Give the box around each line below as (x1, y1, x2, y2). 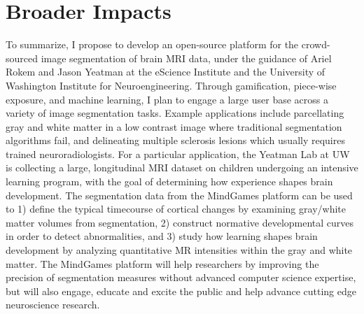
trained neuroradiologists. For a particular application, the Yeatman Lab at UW (6, 146, 350, 161)
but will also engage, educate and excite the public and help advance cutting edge (6, 283, 356, 298)
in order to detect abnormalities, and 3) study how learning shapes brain (6, 229, 318, 243)
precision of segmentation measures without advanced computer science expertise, (6, 270, 356, 285)
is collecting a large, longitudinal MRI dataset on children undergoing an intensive (6, 160, 358, 175)
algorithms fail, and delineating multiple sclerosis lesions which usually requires (6, 133, 345, 148)
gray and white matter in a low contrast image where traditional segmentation (6, 119, 342, 134)
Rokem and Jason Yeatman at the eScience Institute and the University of (6, 64, 325, 79)
